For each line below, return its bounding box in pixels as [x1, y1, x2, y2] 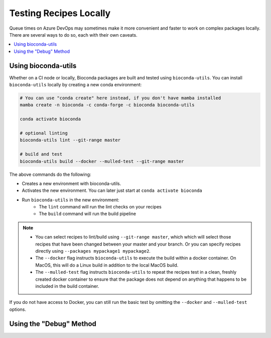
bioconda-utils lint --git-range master [20, 137, 120, 143]
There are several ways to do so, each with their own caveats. [9, 32, 138, 38]
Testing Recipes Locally [9, 8, 111, 19]
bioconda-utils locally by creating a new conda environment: [9, 82, 142, 88]
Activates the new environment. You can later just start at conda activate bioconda [22, 187, 203, 193]
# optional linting [20, 130, 68, 136]
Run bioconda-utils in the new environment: [22, 196, 120, 203]
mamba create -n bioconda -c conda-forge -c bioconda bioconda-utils [20, 102, 195, 108]
